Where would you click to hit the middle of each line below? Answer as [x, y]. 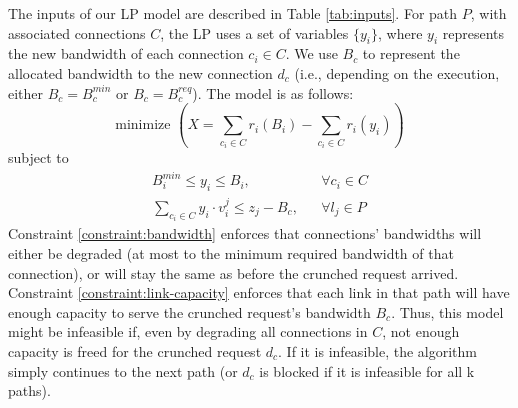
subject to [38, 157]
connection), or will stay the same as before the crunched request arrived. [233, 272]
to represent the [411, 53]
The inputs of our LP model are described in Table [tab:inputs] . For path [233, 13]
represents [473, 32]
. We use [311, 53]
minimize [143, 125]
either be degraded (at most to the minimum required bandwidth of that [231, 252]
